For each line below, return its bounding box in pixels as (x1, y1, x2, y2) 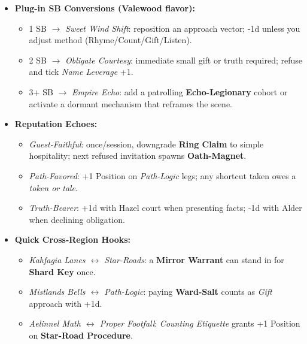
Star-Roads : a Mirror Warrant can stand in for (104, 253, 284, 265)
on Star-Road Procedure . (29, 328, 133, 341)
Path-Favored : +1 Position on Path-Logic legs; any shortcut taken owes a (29, 169, 296, 182)
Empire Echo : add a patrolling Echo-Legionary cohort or (71, 85, 288, 98)
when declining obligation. (29, 213, 125, 225)
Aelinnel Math (29, 317, 81, 330)
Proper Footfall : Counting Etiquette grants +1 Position (99, 317, 300, 330)
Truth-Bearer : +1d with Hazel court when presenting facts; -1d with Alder (29, 201, 302, 214)
